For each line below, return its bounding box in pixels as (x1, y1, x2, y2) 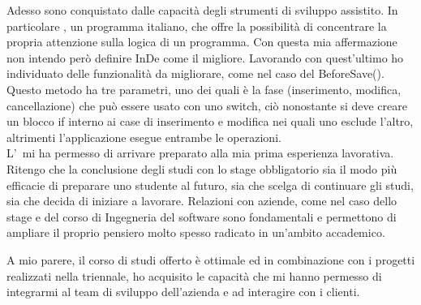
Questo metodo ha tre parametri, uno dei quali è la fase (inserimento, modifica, (6, 80, 402, 97)
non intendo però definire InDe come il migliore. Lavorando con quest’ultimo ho (6, 49, 404, 66)
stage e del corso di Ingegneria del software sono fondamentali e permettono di (6, 208, 397, 225)
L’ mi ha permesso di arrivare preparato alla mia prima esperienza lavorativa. (6, 144, 394, 161)
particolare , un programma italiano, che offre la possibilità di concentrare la (6, 17, 387, 34)
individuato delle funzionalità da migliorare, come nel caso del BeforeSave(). (6, 65, 384, 82)
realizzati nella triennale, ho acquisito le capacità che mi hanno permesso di (6, 267, 382, 284)
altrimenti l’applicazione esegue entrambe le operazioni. (6, 128, 281, 145)
